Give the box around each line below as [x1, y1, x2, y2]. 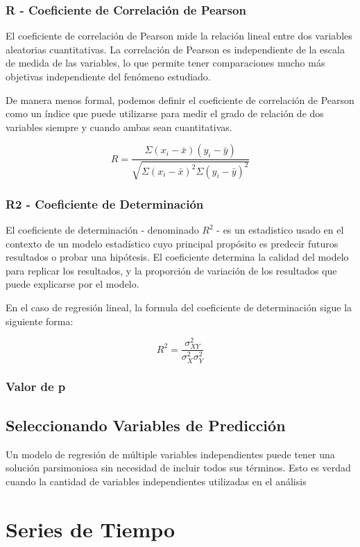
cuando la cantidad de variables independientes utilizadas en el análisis [6, 474, 307, 488]
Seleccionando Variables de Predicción [6, 414, 286, 435]
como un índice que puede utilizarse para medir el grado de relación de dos [6, 106, 324, 121]
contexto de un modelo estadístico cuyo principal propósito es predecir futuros [6, 236, 338, 250]
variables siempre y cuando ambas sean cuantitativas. [6, 119, 232, 134]
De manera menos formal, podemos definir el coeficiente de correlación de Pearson [6, 92, 354, 107]
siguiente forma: [6, 313, 74, 328]
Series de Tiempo [6, 514, 175, 543]
